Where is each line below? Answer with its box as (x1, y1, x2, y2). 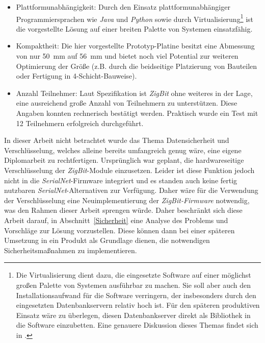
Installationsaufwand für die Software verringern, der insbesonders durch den (16, 289, 256, 300)
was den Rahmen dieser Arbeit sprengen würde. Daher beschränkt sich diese (4, 205, 243, 215)
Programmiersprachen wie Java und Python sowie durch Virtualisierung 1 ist (16, 12, 254, 24)
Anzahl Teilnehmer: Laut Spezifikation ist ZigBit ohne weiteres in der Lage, (16, 87, 253, 98)
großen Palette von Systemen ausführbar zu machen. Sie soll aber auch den (16, 279, 251, 290)
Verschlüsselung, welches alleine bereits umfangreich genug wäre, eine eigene (4, 144, 242, 155)
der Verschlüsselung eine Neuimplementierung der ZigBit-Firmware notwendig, (4, 194, 250, 205)
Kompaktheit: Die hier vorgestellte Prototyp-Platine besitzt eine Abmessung (16, 40, 255, 51)
